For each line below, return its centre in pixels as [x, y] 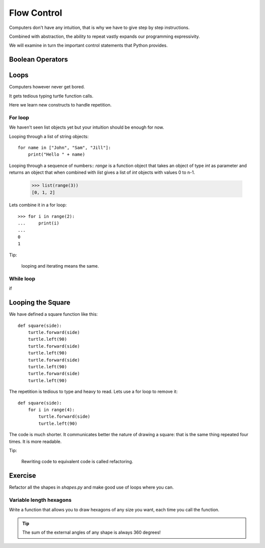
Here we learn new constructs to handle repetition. [60, 105]
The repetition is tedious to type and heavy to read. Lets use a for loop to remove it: [93, 392]
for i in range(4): [51, 410]
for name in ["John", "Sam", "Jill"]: [65, 148]
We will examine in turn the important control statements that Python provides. [88, 45]
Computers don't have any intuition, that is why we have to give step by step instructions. [99, 27]
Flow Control [36, 13]
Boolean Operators [39, 60]
